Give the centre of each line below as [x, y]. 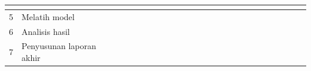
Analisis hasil [46, 31]
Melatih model [48, 16]
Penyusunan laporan [59, 46]
